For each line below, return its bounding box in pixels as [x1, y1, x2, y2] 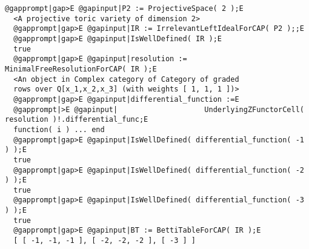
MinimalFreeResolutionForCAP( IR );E [5, 64, 157, 73]
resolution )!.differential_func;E [5, 115, 148, 124]
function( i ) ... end [13, 125, 105, 134]
